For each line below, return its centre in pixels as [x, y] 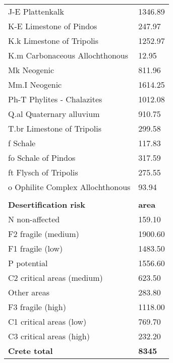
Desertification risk [47, 204]
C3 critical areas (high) [49, 336]
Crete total [31, 351]
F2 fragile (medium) [44, 234]
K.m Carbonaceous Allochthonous [68, 55]
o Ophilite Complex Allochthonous [69, 187]
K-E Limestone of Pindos [53, 26]
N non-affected [34, 219]
